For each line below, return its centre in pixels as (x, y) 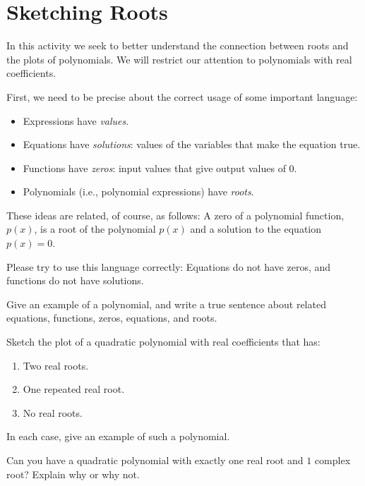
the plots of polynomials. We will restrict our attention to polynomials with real (179, 59)
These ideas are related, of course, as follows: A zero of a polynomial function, (175, 215)
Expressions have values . (76, 120)
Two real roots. (56, 365)
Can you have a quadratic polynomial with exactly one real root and (155, 460)
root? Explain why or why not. (73, 474)
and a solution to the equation (256, 229)
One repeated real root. (74, 389)
